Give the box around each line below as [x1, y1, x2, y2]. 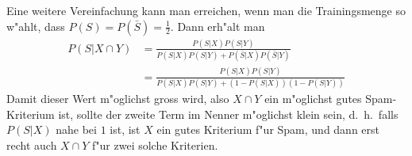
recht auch [6, 136, 57, 153]
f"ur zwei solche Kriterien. [92, 136, 218, 153]
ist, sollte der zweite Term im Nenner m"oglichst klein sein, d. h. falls [58, 105, 399, 122]
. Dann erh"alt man [170, 17, 265, 34]
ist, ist [110, 121, 141, 138]
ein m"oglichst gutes [264, 89, 362, 106]
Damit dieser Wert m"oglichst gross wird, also [6, 89, 229, 106]
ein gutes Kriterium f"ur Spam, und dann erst [156, 121, 380, 138]
